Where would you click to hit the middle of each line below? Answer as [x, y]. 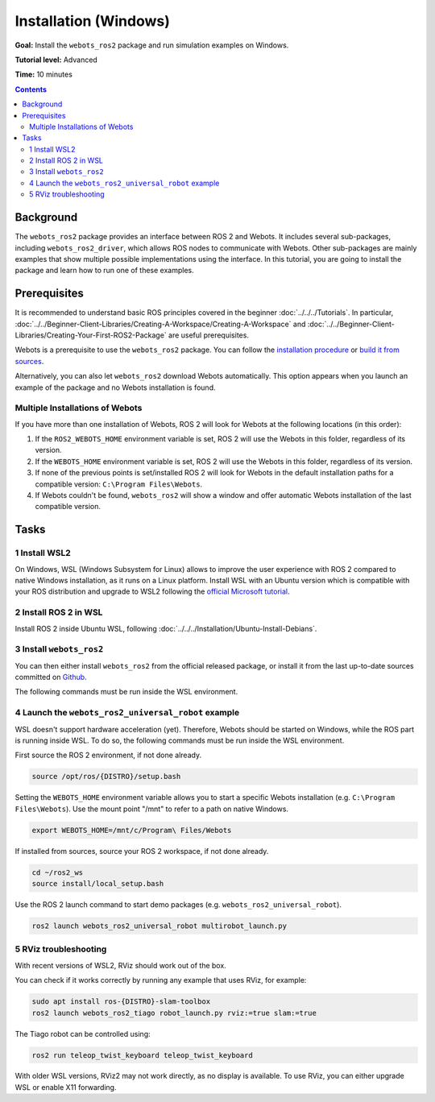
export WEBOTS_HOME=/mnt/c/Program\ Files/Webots [132, 830]
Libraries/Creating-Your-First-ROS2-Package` [91, 335]
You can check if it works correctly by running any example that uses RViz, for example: [161, 980]
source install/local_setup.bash [98, 884]
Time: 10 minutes [43, 75]
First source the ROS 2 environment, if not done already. [108, 755]
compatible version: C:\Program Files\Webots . [119, 484]
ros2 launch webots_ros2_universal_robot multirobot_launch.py [159, 926]
